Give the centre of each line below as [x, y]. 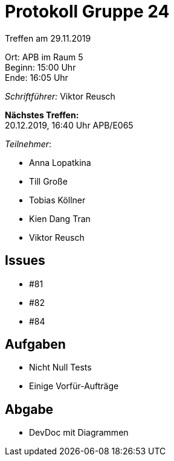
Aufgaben [35, 345]
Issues [25, 261]
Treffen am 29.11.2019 [48, 38]
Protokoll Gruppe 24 [87, 11]
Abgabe [29, 409]
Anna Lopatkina [60, 162]
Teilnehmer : [28, 144]
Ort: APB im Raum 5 [44, 57]
